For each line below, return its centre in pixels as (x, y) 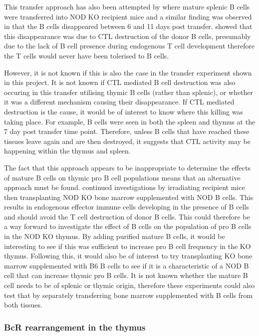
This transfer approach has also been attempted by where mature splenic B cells (127, 6)
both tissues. (23, 305)
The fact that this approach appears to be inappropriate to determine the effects (127, 167)
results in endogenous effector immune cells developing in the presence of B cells (127, 207)
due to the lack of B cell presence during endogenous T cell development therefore (129, 46)
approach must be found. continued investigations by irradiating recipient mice (125, 187)
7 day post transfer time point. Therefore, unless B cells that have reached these (127, 131)
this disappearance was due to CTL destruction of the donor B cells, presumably (128, 36)
